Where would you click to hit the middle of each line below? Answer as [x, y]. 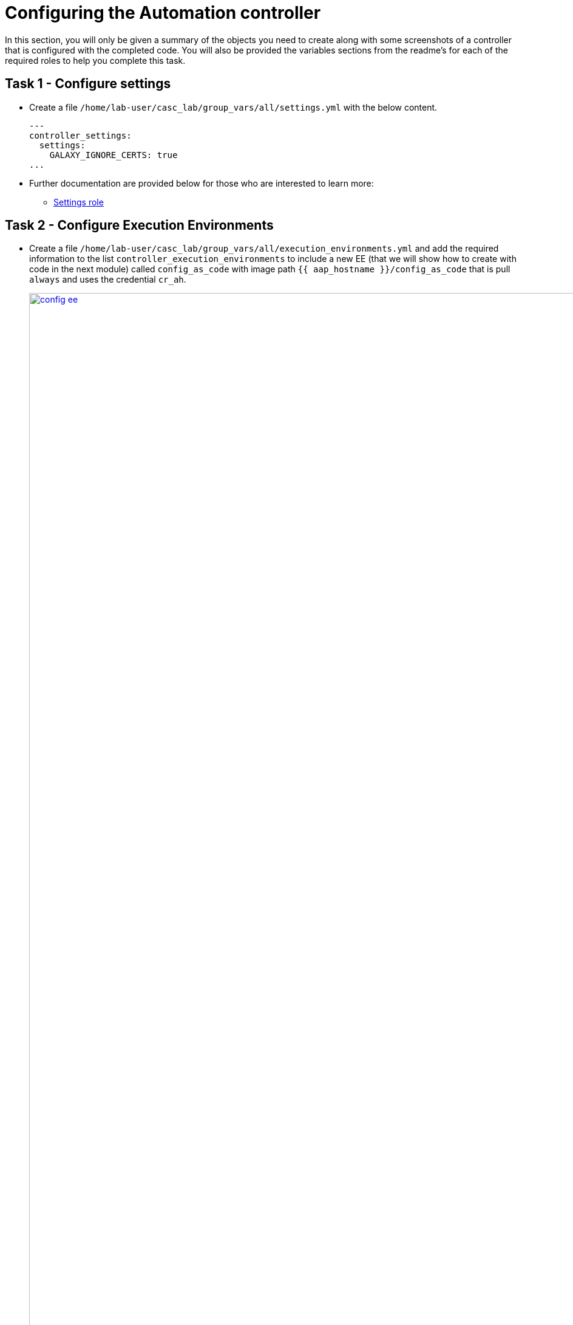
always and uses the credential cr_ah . [108, 280]
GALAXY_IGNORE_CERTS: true [114, 155]
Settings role [79, 202]
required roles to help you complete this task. [95, 60]
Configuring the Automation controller [163, 13]
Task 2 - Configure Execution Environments [139, 225]
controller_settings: [80, 135]
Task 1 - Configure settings [88, 84]
